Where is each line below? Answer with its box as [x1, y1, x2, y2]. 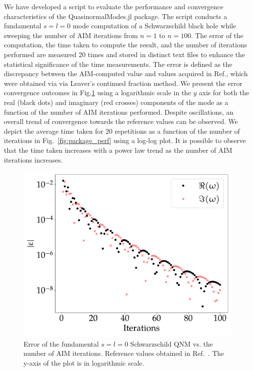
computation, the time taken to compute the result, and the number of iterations [4, 40, 247, 50]
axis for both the [199, 87, 249, 98]
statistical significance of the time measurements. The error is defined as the [4, 59, 232, 69]
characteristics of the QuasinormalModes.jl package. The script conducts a [4, 11, 227, 21]
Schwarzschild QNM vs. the [130, 338, 213, 349]
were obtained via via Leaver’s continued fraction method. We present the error [4, 78, 243, 88]
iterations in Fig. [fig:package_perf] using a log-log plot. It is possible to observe [4, 135, 246, 145]
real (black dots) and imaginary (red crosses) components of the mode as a [4, 97, 229, 107]
